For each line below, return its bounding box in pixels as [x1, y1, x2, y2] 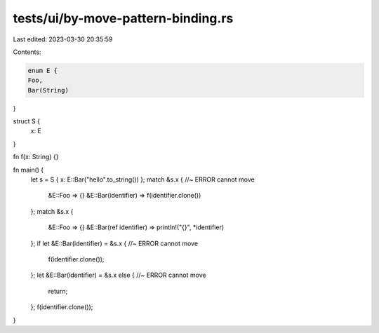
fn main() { [13, 165, 44, 174]
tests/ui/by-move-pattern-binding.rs [13, 11, 234, 26]
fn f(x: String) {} [13, 153, 59, 161]
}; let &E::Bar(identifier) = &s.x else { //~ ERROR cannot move [30, 271, 206, 280]
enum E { [27, 67, 58, 74]
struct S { [13, 117, 40, 125]
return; [48, 287, 68, 295]
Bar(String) [27, 86, 69, 94]
